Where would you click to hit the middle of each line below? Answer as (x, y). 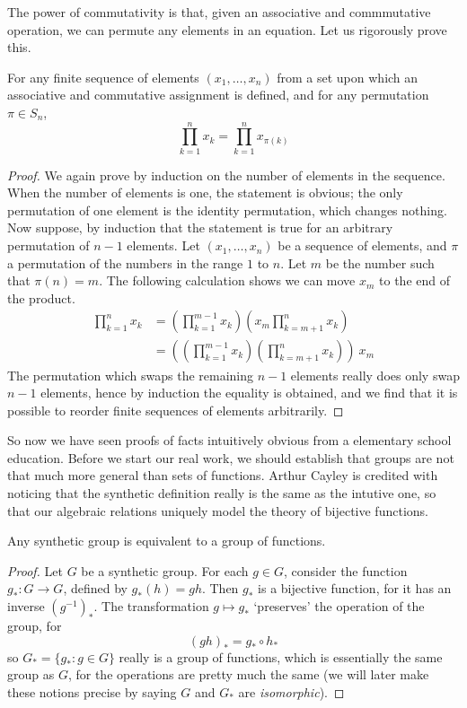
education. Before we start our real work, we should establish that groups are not (231, 457)
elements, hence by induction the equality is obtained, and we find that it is (249, 393)
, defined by (95, 588)
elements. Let (163, 245)
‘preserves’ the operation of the (339, 606)
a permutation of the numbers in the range (125, 262)
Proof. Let (35, 570)
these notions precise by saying (92, 691)
